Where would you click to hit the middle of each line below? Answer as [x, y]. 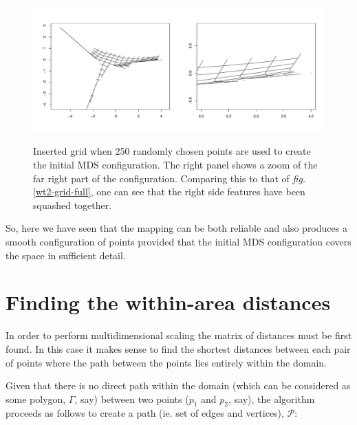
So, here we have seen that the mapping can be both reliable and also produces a [176, 228]
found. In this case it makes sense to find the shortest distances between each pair [178, 348]
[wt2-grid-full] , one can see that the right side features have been [169, 192]
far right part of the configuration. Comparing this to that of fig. [170, 178]
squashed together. [73, 205]
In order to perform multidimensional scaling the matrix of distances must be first [179, 335]
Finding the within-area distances [168, 302]
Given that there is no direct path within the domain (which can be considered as [178, 385]
